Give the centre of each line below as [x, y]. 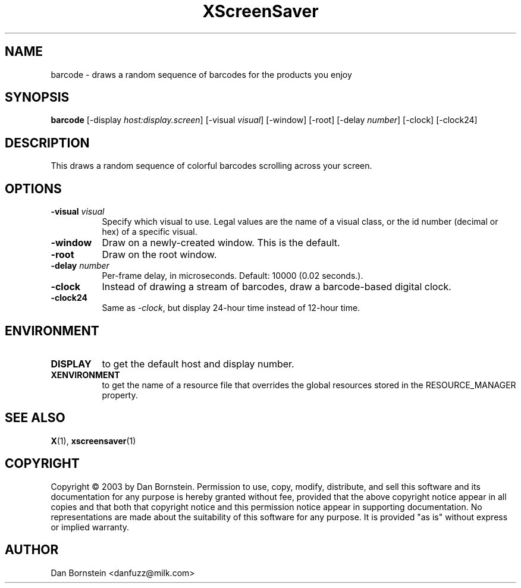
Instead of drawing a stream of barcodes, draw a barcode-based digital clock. [277, 287]
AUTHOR [32, 550]
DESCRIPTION [47, 143]
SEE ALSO [35, 418]
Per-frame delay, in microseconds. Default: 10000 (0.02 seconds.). [233, 276]
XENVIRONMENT [85, 375]
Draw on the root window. [159, 255]
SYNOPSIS [37, 98]
